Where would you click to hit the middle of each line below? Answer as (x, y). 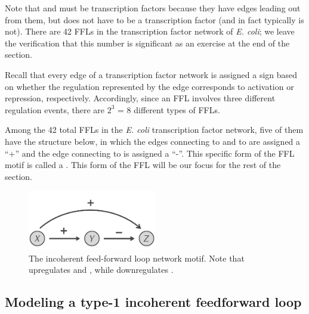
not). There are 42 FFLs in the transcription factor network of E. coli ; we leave (150, 31)
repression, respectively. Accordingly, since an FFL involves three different (140, 98)
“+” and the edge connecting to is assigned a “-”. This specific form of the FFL (150, 153)
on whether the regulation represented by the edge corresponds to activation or (149, 86)
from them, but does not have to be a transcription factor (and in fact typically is (154, 19)
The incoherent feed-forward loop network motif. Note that (137, 258)
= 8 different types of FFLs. (169, 109)
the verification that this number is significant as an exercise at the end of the (147, 43)
